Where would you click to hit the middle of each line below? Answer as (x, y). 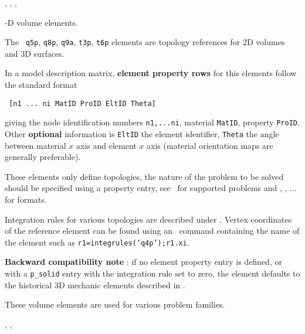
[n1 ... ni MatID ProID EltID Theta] (82, 103)
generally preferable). (43, 157)
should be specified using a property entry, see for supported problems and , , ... (151, 188)
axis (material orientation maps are (210, 145)
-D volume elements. (41, 22)
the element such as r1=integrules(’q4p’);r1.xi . (97, 242)
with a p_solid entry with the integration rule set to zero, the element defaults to (152, 273)
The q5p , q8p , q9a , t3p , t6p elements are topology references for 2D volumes (145, 42)
